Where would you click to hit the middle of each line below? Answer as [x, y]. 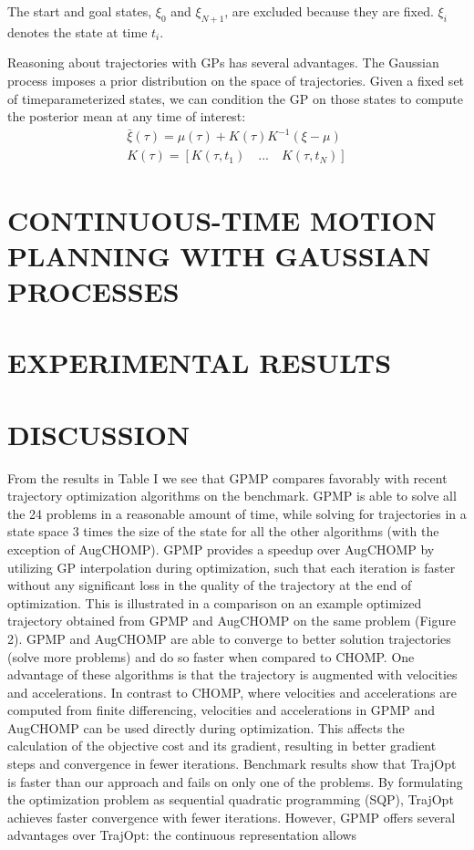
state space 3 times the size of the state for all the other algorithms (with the [223, 531]
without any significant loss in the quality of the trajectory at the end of [210, 585]
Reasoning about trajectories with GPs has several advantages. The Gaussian [223, 62]
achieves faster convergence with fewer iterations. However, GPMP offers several [232, 817]
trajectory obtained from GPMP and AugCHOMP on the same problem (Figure [232, 621]
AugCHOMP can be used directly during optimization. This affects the [206, 727]
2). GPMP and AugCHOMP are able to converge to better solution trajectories [229, 638]
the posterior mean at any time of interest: [127, 116]
